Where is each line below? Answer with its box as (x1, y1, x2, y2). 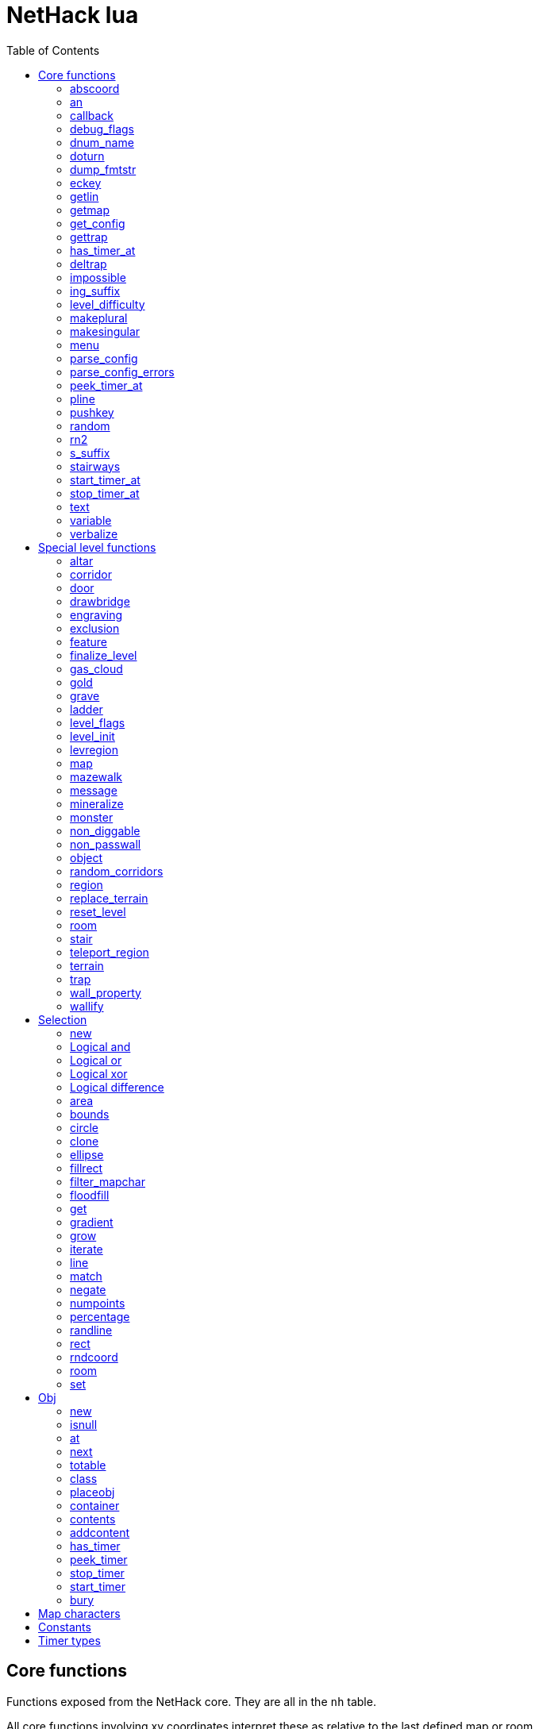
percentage (70, 1309, 130, 1323)
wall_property (70, 985, 141, 999)
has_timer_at (70, 243, 136, 257)
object (70, 850, 103, 864)
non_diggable (70, 823, 141, 838)
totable (70, 1458, 106, 1472)
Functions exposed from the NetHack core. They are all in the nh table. (6, 1694, 376, 1708)
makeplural (70, 310, 128, 325)
